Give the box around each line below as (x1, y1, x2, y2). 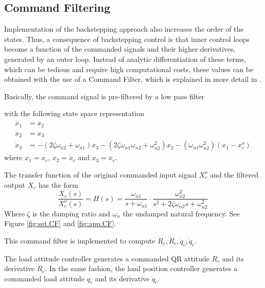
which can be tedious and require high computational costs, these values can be (4, 63, 253, 74)
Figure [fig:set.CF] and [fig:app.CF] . (4, 218, 116, 229)
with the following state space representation (4, 108, 144, 119)
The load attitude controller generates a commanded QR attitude (4, 253, 210, 263)
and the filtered (210, 169, 259, 180)
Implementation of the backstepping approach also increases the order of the (4, 24, 244, 34)
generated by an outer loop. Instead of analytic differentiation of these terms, (4, 53, 246, 64)
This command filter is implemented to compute (4, 235, 156, 246)
